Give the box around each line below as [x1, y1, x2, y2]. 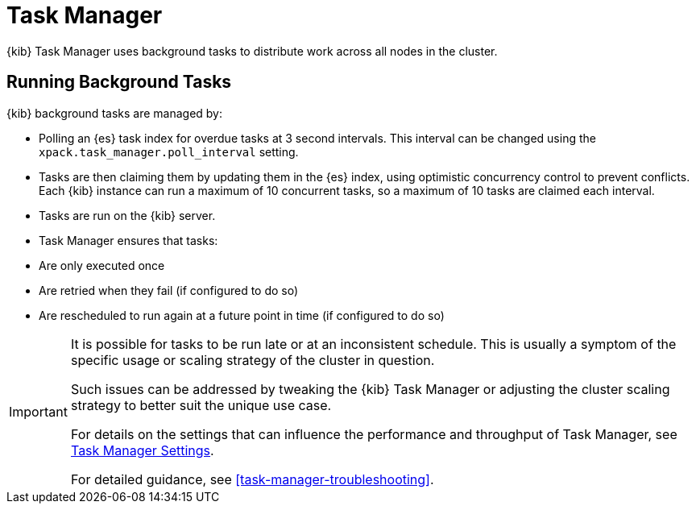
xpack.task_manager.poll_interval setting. [39, 144, 299, 159]
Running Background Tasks [6, 72, 232, 93]
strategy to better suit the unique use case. [70, 396, 332, 413]
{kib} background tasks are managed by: [6, 106, 223, 120]
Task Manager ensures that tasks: [39, 233, 218, 247]
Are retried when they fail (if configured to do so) [39, 283, 299, 297]
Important [9, 403, 68, 420]
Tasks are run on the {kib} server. [39, 208, 216, 222]
